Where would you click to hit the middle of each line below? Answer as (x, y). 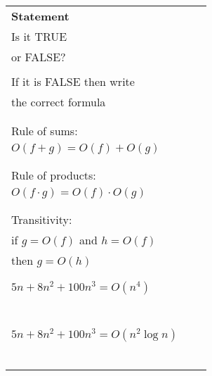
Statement (40, 16)
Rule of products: (54, 175)
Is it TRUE (39, 36)
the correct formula (59, 102)
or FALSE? (39, 57)
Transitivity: (42, 219)
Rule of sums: (45, 131)
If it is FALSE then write (73, 81)
